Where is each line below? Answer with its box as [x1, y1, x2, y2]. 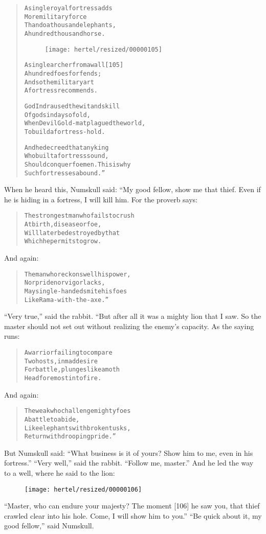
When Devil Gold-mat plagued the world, [24, 120, 146, 127]
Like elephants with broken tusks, [24, 424, 131, 432]
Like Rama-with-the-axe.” [24, 296, 109, 304]
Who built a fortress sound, [24, 152, 109, 160]
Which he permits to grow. [24, 238, 102, 245]
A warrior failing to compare [24, 349, 113, 356]
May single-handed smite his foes [24, 287, 127, 295]
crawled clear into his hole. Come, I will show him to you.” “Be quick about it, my [4, 510, 262, 521]
